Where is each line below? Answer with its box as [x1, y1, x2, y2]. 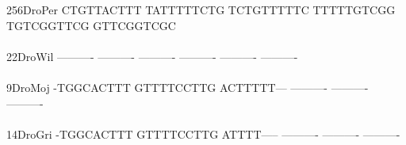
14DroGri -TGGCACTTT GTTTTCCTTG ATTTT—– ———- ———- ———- [6, 125, 400, 142]
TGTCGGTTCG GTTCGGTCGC [6, 17, 176, 33]
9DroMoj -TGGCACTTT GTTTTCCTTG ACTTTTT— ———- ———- [6, 78, 369, 95]
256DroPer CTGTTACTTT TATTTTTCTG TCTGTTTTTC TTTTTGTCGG [6, 2, 396, 17]
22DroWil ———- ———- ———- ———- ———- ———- [6, 48, 298, 64]
